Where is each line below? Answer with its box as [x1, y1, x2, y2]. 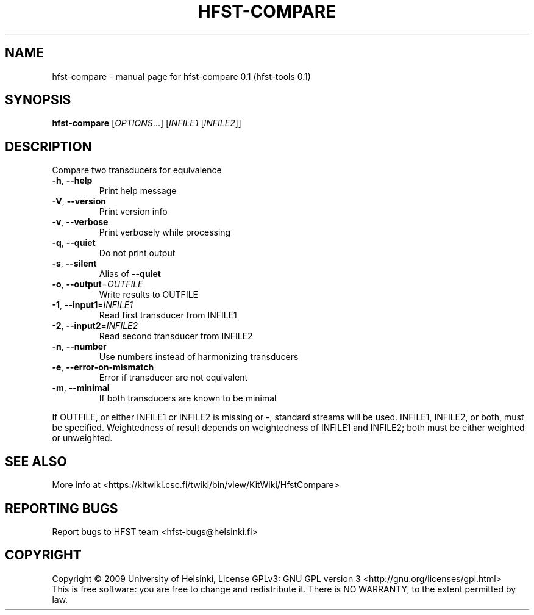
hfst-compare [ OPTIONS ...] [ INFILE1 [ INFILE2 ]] [52, 118, 241, 129]
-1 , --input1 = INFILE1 [52, 300, 133, 311]
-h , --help [52, 175, 93, 186]
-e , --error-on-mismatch [52, 362, 154, 373]
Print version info [99, 206, 168, 217]
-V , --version [52, 196, 106, 207]
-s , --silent [52, 258, 97, 269]
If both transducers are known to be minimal [99, 393, 277, 404]
